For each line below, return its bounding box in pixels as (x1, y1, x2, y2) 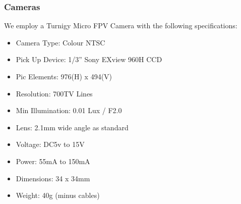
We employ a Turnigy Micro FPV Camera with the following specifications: (4, 20, 237, 31)
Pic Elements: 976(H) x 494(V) (16, 71, 112, 81)
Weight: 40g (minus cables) (16, 190, 100, 200)
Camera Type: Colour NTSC (16, 37, 105, 47)
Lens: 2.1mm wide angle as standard (16, 122, 129, 132)
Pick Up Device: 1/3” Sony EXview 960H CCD (16, 54, 162, 65)
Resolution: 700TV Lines (16, 88, 93, 98)
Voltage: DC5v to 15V (16, 139, 85, 149)
